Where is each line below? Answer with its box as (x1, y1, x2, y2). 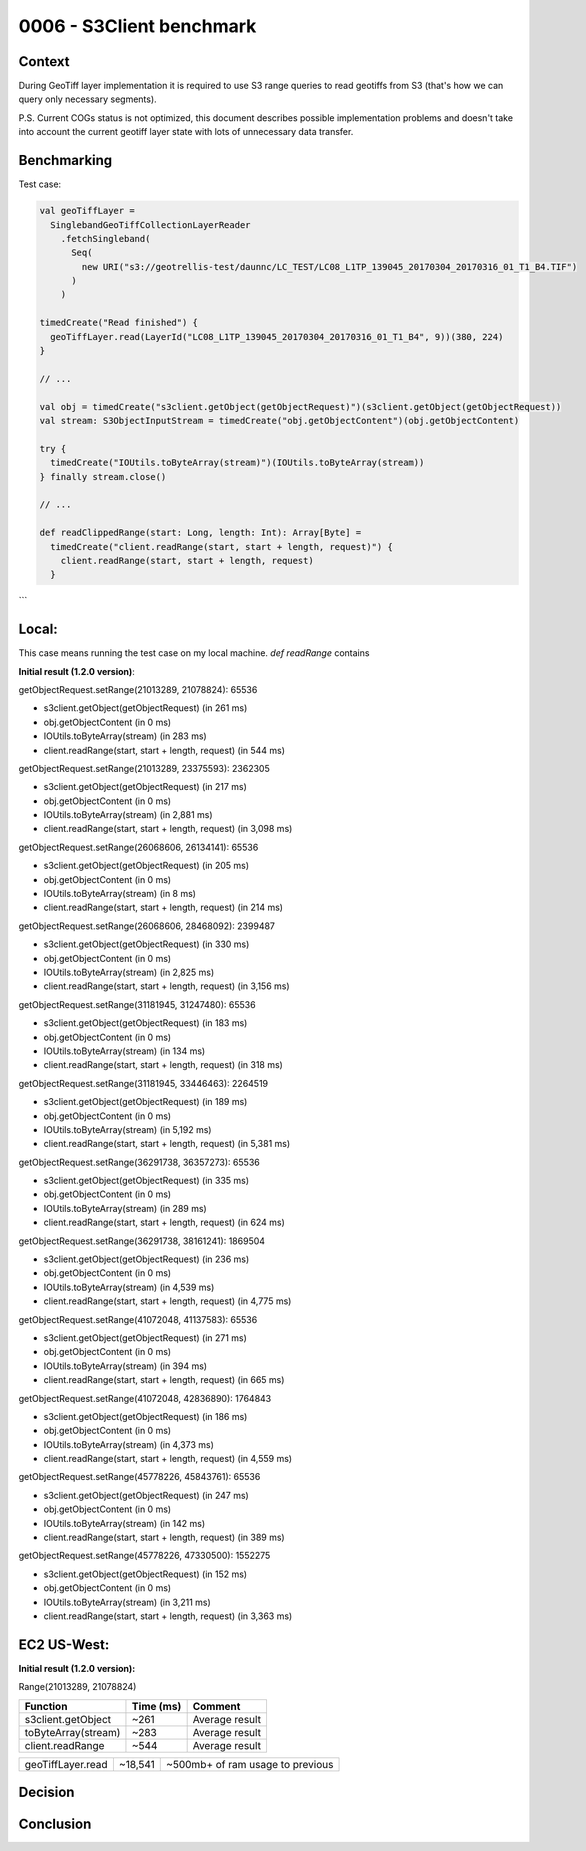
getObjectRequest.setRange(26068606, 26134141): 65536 (18, 841, 259, 853)
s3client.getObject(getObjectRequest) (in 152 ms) (43, 1568, 248, 1580)
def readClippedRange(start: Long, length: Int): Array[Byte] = (39, 527, 362, 539)
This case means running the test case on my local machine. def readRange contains (18, 647, 370, 659)
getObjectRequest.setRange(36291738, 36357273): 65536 (18, 1156, 260, 1168)
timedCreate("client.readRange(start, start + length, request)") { (50, 541, 394, 552)
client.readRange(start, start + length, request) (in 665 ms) (43, 1374, 285, 1386)
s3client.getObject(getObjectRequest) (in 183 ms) (43, 1017, 248, 1029)
